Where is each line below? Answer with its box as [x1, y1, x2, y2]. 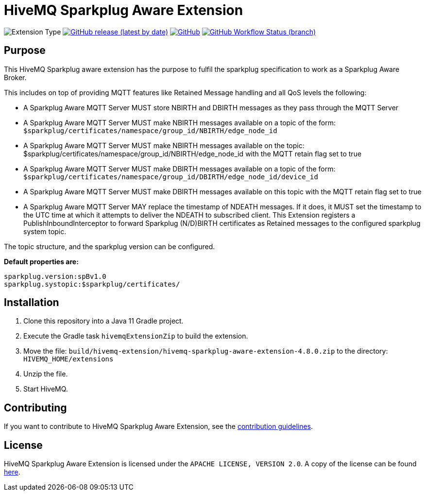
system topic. [23, 227, 67, 236]
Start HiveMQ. [23, 385, 68, 393]
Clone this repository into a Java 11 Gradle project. [23, 317, 184, 325]
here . [4, 468, 20, 477]
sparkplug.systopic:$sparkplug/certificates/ [4, 280, 180, 288]
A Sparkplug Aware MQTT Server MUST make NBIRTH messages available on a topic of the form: [23, 118, 336, 127]
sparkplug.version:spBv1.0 [4, 272, 106, 280]
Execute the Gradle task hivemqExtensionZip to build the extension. [23, 332, 248, 341]
